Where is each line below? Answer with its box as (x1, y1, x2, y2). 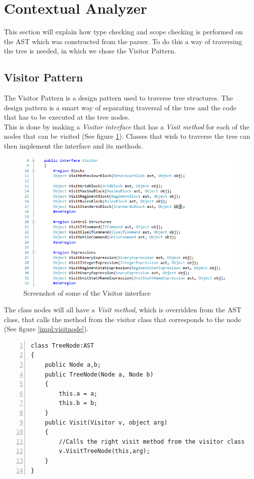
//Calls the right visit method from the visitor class (59, 438, 245, 445)
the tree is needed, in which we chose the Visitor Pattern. (4, 46, 176, 56)
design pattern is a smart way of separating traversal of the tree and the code (4, 102, 236, 112)
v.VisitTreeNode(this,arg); (59, 448, 150, 455)
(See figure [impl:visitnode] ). (4, 324, 89, 334)
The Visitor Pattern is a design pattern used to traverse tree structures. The (4, 93, 233, 103)
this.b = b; (59, 400, 98, 407)
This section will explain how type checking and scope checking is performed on (4, 26, 243, 37)
